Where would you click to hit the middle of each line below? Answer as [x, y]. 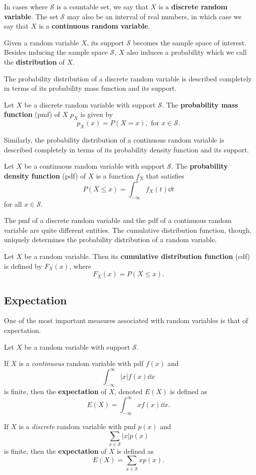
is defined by [23, 266]
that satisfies [165, 175]
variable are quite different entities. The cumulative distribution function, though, [128, 230]
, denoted [128, 391]
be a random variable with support [77, 347]
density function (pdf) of [45, 175]
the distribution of [34, 61]
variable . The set [31, 16]
